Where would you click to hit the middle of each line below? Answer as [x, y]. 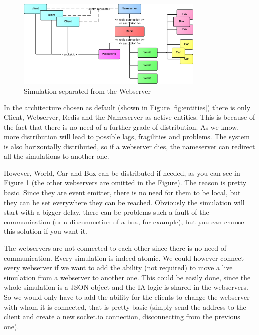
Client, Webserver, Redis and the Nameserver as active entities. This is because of [129, 117]
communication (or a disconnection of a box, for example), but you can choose [124, 221]
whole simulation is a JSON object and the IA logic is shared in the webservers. [126, 287]
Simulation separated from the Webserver [87, 90]
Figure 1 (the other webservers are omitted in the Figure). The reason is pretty [125, 182]
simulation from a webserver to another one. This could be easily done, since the [127, 277]
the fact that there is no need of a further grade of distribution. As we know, [122, 127]
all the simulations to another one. [57, 156]
